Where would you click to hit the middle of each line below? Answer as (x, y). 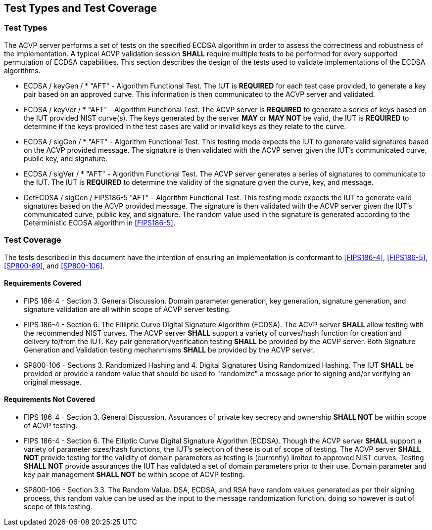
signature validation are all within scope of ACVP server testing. (127, 309)
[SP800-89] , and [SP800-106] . (54, 265)
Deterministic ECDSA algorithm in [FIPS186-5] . (99, 222)
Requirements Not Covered (49, 399)
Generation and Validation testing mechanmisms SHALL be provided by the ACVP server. (169, 350)
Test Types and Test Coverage (80, 8)
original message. (53, 382)
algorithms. (22, 70)
